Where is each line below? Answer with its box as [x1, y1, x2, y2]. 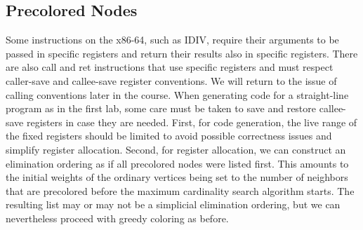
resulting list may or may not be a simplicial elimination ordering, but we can [6, 197, 341, 212]
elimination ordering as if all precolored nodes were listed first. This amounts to [6, 156, 349, 170]
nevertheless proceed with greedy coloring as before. [6, 210, 229, 225]
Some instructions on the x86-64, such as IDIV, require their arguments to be [6, 32, 339, 47]
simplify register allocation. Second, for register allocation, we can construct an [6, 142, 346, 156]
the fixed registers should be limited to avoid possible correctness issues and [6, 128, 332, 143]
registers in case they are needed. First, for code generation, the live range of [27, 114, 357, 129]
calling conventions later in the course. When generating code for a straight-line [6, 87, 349, 102]
